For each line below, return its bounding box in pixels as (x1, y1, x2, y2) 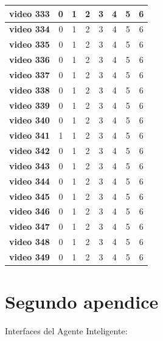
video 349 (9, 251, 50, 263)
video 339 (9, 98, 50, 111)
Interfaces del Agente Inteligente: (5, 324, 128, 337)
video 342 (9, 144, 50, 157)
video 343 (9, 159, 50, 172)
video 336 (9, 53, 50, 66)
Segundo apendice (5, 289, 159, 314)
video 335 (9, 38, 50, 51)
